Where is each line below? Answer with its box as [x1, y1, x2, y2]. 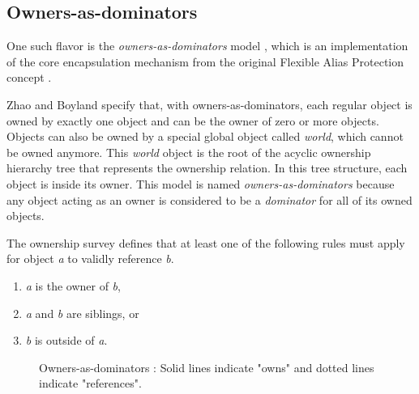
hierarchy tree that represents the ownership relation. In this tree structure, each [6, 159, 408, 176]
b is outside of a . [25, 332, 108, 349]
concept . [6, 69, 52, 86]
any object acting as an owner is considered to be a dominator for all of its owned [6, 191, 413, 208]
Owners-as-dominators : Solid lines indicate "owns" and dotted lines [39, 358, 374, 375]
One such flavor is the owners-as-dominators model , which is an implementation [6, 37, 408, 54]
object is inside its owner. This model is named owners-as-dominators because [6, 175, 395, 192]
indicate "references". [39, 375, 142, 392]
